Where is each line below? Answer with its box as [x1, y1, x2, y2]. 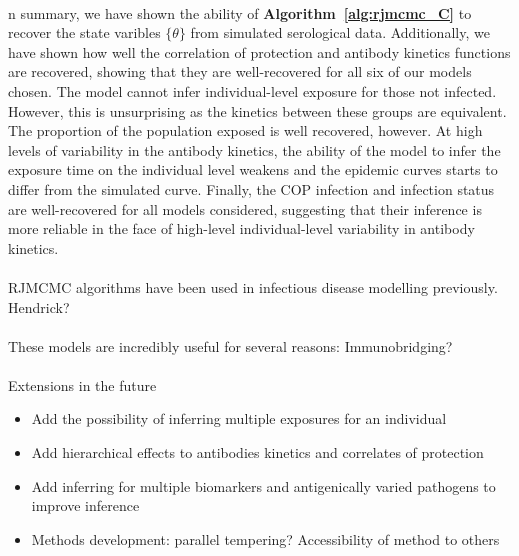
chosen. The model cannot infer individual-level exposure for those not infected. [8, 80, 497, 101]
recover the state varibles [8, 22, 161, 43]
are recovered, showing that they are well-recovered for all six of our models [8, 61, 472, 82]
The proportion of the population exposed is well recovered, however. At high [8, 120, 483, 141]
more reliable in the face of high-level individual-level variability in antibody [8, 218, 475, 239]
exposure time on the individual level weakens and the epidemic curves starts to [8, 159, 498, 180]
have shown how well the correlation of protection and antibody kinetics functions [8, 41, 511, 62]
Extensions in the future [8, 374, 157, 395]
